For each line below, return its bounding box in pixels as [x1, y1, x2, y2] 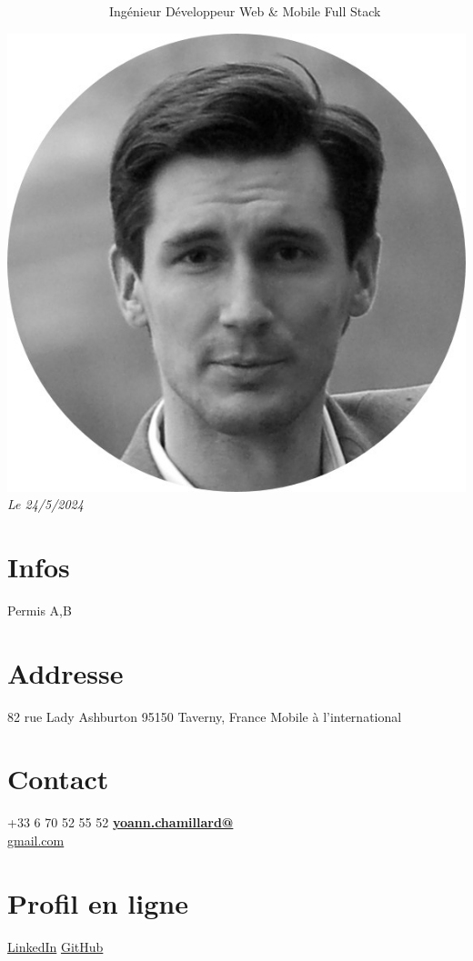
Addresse [7, 654, 124, 691]
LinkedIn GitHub [7, 936, 104, 956]
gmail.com [7, 830, 65, 849]
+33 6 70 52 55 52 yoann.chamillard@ [7, 813, 234, 832]
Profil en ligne [7, 884, 188, 921]
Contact [7, 760, 109, 797]
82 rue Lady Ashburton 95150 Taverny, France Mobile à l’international [7, 706, 402, 726]
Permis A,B [7, 600, 72, 619]
